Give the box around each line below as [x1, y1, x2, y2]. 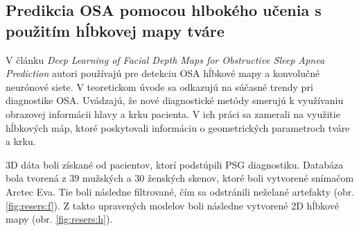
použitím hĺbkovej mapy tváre [6, 19, 225, 41]
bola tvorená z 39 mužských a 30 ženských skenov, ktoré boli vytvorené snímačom [6, 171, 354, 185]
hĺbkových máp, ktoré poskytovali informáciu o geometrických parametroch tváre [6, 120, 350, 135]
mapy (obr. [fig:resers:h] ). [6, 212, 113, 226]
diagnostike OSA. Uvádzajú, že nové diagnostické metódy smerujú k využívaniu [6, 93, 344, 108]
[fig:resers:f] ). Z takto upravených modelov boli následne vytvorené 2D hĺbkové [6, 198, 339, 212]
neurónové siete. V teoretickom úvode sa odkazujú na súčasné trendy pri [6, 79, 313, 94]
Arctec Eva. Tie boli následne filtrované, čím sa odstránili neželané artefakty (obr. [6, 184, 355, 198]
